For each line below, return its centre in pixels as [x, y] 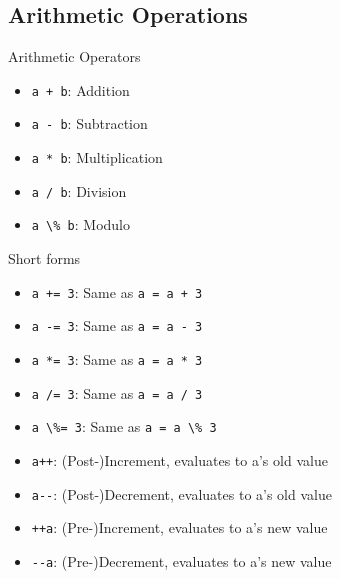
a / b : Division [79, 190]
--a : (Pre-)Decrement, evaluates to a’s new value [181, 560]
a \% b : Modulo [80, 224]
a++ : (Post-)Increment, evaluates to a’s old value [179, 459]
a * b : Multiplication [97, 157]
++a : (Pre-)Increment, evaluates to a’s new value [179, 527]
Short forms [44, 258]
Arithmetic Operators [74, 56]
